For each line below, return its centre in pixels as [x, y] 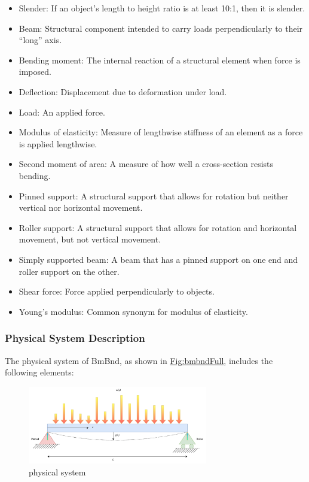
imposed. [35, 72]
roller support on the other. [69, 271]
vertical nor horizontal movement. [81, 207]
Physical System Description [75, 338]
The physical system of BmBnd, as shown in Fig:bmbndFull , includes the [139, 360]
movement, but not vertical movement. [90, 239]
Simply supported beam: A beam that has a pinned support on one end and [158, 259]
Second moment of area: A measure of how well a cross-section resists [146, 164]
